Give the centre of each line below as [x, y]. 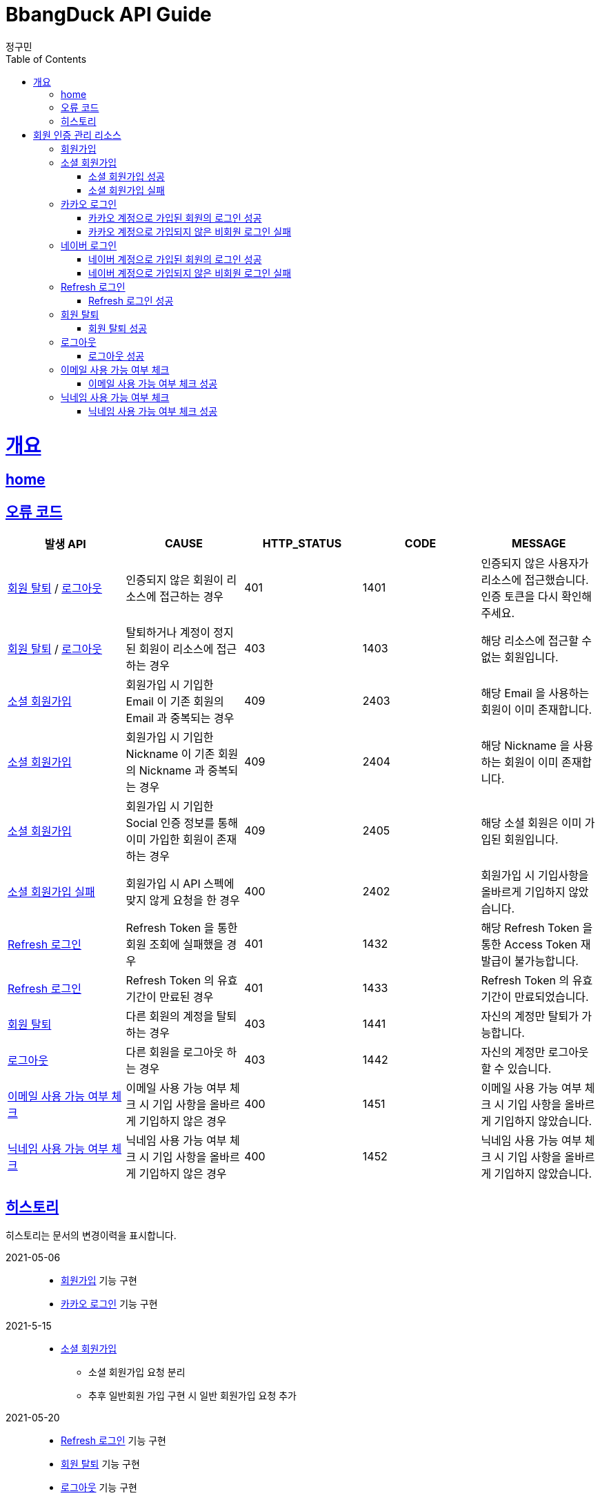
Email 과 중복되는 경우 [180, 718]
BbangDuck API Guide [109, 14]
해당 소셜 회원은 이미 [531, 823]
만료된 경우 [187, 997]
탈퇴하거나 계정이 [168, 633]
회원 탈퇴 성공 [118, 328]
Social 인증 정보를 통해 [182, 823]
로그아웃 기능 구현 [99, 1487]
